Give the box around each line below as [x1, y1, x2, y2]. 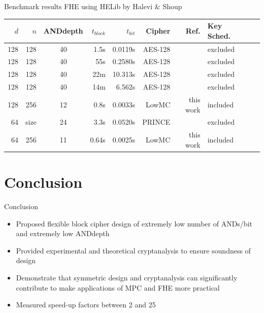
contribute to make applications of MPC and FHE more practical [16, 282, 220, 293]
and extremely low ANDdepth [16, 228, 110, 239]
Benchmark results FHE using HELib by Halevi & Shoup [4, 1, 182, 11]
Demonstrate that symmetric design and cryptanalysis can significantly [16, 272, 238, 282]
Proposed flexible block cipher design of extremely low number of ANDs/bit [16, 218, 252, 229]
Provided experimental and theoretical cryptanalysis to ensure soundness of [16, 245, 251, 255]
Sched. [207, 30, 231, 41]
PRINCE [142, 117, 171, 127]
